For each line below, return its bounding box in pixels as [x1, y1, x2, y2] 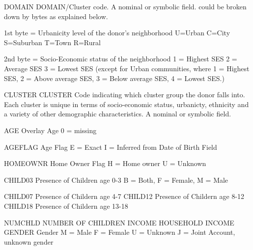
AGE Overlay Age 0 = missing [4, 125, 97, 135]
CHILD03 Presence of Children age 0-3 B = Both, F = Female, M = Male [4, 174, 228, 185]
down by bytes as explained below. [4, 11, 108, 21]
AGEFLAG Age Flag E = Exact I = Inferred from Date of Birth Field [4, 141, 217, 152]
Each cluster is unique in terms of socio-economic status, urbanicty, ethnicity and [4, 99, 249, 109]
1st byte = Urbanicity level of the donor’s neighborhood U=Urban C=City [4, 28, 230, 38]
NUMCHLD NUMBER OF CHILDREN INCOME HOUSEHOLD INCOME [4, 217, 234, 227]
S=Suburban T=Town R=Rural [4, 37, 101, 47]
